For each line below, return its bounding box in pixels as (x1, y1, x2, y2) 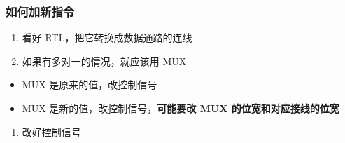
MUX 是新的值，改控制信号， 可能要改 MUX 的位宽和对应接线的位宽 (22, 101, 339, 115)
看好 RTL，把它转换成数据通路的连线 (22, 30, 192, 45)
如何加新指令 (6, 2, 75, 20)
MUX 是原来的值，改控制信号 (22, 77, 157, 92)
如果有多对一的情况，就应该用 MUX (22, 53, 187, 68)
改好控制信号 (22, 124, 81, 139)
